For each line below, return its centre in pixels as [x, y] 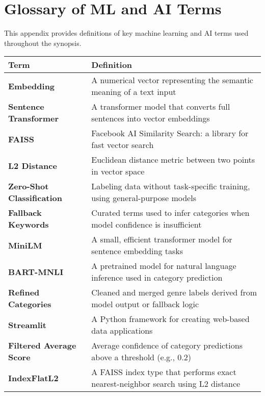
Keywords [29, 225]
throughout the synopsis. [43, 43]
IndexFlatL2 [33, 378]
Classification [35, 198]
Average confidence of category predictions [167, 345]
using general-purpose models [144, 198]
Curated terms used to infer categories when [170, 213]
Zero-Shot [29, 186]
